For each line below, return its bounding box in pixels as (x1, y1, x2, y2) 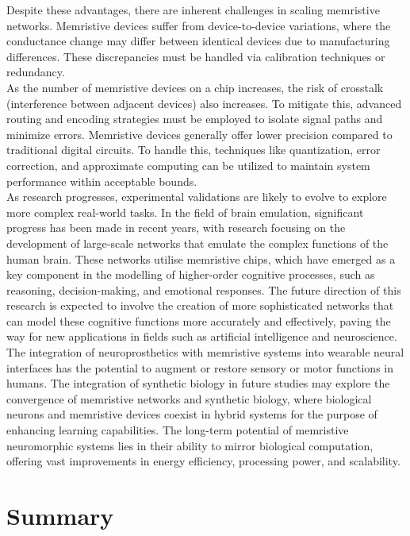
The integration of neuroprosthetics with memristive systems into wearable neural (6, 344, 404, 361)
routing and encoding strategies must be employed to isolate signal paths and (6, 110, 383, 127)
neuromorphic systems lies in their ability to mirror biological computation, (6, 437, 374, 453)
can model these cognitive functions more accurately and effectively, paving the (6, 312, 391, 329)
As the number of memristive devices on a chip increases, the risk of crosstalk (6, 79, 384, 95)
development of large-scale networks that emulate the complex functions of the (6, 234, 389, 251)
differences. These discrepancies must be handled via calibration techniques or (6, 48, 385, 64)
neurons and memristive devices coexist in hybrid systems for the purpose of (6, 406, 377, 422)
